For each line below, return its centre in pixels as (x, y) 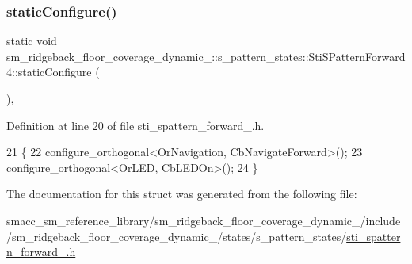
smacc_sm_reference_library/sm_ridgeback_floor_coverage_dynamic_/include (204, 220)
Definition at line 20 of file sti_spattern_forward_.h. (135, 125)
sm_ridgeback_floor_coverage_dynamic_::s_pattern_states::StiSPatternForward (206, 56)
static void (32, 41)
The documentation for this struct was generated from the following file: (182, 194)
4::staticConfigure (49, 72)
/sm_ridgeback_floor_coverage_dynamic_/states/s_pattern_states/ (177, 236)
